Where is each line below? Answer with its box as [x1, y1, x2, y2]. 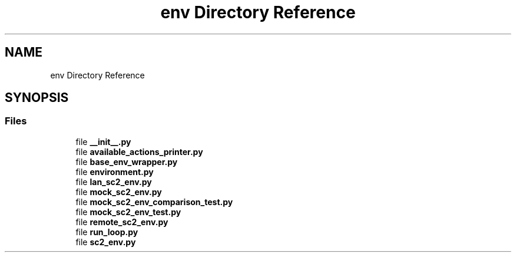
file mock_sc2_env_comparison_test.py [75, 196, 233, 207]
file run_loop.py [75, 226, 138, 237]
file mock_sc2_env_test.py [75, 206, 181, 217]
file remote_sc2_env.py [75, 216, 168, 227]
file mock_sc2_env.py [75, 186, 162, 197]
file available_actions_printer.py [75, 146, 203, 157]
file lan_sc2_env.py [75, 176, 152, 187]
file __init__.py [75, 136, 131, 147]
